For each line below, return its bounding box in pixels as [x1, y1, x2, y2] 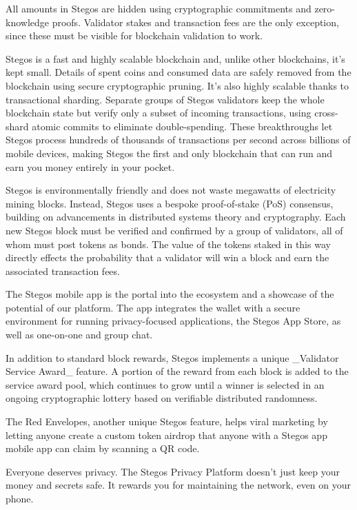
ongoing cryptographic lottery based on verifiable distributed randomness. [6, 391, 318, 405]
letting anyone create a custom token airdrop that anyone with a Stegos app [6, 427, 327, 442]
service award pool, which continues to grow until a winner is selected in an [6, 377, 325, 391]
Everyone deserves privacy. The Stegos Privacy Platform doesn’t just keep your [6, 464, 340, 478]
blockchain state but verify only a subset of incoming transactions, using [6, 105, 312, 120]
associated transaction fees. [6, 263, 120, 278]
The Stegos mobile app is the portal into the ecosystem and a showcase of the [6, 287, 334, 301]
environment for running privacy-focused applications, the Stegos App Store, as [6, 314, 341, 328]
